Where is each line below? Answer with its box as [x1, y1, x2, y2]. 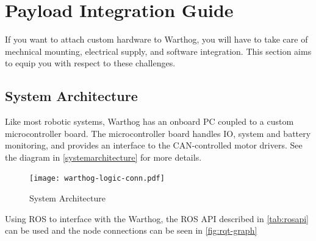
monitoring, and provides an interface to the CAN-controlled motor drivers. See [5, 139, 303, 152]
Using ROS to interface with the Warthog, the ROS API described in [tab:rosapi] [5, 212, 309, 225]
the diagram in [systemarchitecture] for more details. [5, 150, 202, 163]
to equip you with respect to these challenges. [5, 57, 176, 69]
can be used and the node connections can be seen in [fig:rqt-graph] [5, 224, 257, 237]
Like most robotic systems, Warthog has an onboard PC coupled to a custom [5, 115, 294, 128]
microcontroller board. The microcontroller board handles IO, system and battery [5, 127, 311, 139]
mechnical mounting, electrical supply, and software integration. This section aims [5, 44, 312, 57]
